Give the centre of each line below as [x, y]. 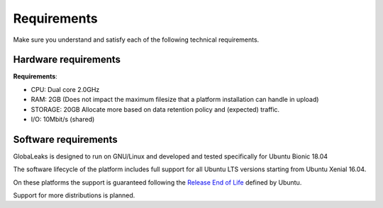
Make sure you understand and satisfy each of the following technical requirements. [136, 40]
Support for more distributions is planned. [74, 195]
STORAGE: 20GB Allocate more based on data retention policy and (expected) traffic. [155, 109]
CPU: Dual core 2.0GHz [65, 89]
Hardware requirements [67, 60]
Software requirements [65, 139]
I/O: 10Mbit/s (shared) [63, 120]
